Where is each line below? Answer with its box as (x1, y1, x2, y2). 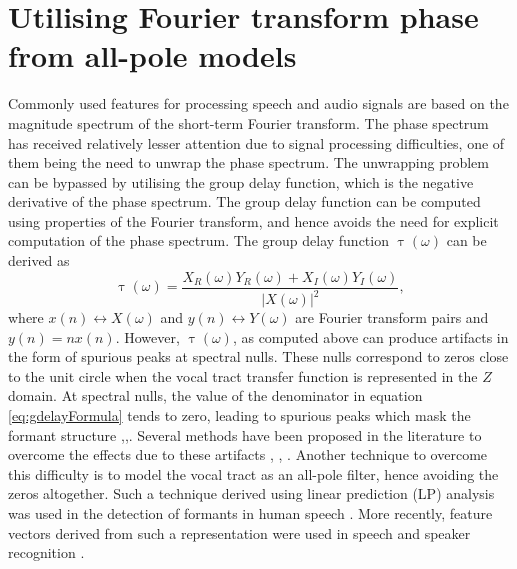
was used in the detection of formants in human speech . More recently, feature (8, 503, 493, 523)
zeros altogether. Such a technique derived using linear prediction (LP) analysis (8, 483, 495, 504)
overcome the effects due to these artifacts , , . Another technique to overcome (8, 444, 488, 465)
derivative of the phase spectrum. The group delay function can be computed (8, 191, 481, 212)
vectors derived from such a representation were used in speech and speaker (8, 522, 471, 543)
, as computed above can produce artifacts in (232, 326, 509, 347)
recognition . (8, 542, 85, 563)
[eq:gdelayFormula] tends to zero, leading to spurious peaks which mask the (8, 405, 471, 426)
